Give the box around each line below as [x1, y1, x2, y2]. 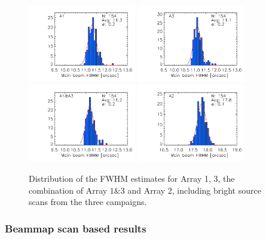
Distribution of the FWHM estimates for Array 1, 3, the [29, 172, 235, 185]
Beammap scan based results [5, 221, 146, 235]
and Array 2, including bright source [127, 184, 261, 196]
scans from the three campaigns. [29, 195, 147, 208]
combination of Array [29, 184, 108, 196]
